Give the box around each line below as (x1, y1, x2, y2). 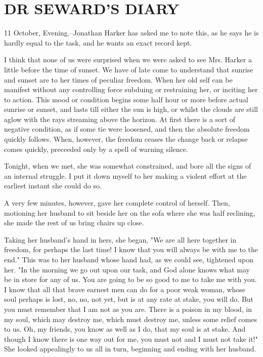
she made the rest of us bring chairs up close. (4, 217, 144, 228)
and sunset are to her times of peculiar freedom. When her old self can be (4, 74, 233, 85)
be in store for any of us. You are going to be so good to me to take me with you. (4, 274, 257, 285)
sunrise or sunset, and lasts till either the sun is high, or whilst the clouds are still (4, 104, 258, 114)
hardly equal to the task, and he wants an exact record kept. (4, 37, 192, 48)
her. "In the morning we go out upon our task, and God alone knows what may (4, 264, 250, 274)
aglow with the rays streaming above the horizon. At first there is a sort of (4, 113, 236, 124)
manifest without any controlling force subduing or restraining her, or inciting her (4, 84, 258, 95)
